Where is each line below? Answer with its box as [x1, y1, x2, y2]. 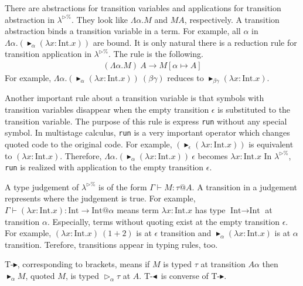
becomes [198, 149, 228, 161]
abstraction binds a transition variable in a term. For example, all [5, 25, 241, 37]
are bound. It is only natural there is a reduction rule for [93, 36, 297, 48]
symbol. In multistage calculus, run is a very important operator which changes [5, 126, 290, 139]
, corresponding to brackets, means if [17, 258, 150, 270]
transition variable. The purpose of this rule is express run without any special [5, 115, 287, 127]
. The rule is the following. [108, 48, 203, 60]
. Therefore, [60, 149, 102, 161]
